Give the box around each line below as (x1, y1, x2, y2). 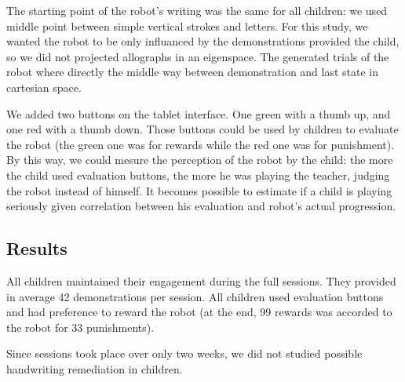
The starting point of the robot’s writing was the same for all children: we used (6, 2, 388, 18)
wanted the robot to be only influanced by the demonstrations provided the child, (6, 33, 400, 49)
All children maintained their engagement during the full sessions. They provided (6, 272, 396, 289)
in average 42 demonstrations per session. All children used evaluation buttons (6, 288, 384, 304)
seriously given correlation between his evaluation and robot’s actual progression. (6, 198, 396, 214)
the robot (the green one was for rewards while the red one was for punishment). (6, 136, 395, 152)
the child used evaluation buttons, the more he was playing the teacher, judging (6, 166, 390, 183)
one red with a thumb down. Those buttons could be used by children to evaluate (6, 121, 399, 137)
